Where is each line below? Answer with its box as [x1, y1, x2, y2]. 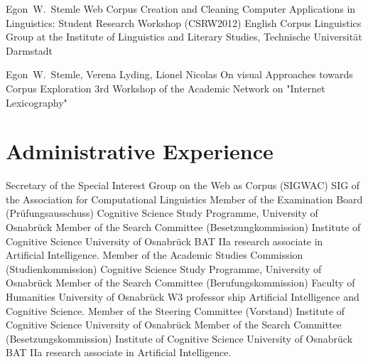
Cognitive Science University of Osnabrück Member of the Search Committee [6, 317, 342, 332]
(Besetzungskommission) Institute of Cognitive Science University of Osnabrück [6, 331, 353, 346]
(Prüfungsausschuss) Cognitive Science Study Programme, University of [6, 205, 318, 220]
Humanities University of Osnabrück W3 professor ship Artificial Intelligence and [6, 289, 359, 304]
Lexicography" [6, 95, 67, 109]
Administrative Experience [6, 136, 274, 166]
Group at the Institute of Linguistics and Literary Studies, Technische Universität [6, 29, 362, 44]
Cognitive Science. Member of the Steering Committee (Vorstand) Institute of [6, 303, 345, 318]
